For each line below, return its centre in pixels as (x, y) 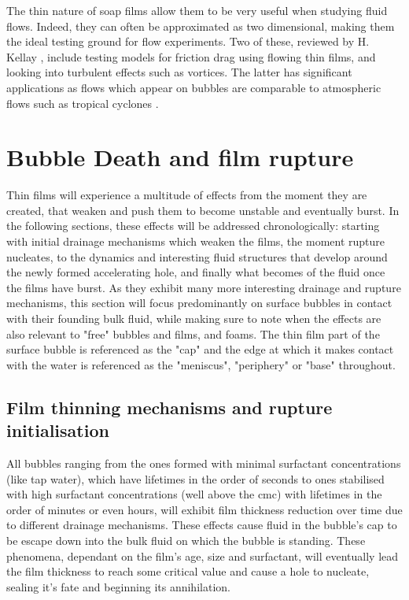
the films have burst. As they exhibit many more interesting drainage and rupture (204, 287)
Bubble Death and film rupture (180, 157)
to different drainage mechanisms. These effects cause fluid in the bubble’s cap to (202, 525)
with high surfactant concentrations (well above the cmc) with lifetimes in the (194, 494)
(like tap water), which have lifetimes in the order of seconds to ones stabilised (195, 478)
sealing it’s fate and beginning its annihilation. (118, 586)
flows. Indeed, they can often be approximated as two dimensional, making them (201, 26)
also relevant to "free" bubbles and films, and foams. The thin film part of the (193, 333)
